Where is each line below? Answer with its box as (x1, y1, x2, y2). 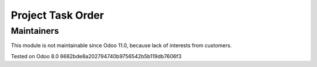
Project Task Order (11, 9, 104, 22)
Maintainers (11, 26, 59, 36)
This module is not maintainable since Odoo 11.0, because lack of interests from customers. (11, 42, 232, 49)
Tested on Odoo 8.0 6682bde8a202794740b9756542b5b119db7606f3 (11, 52, 182, 59)
